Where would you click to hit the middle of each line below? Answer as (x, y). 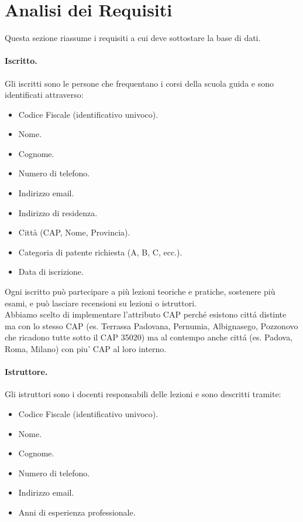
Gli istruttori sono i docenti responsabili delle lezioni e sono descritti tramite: (143, 394)
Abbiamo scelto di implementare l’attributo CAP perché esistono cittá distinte (146, 314)
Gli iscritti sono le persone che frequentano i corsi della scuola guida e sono (139, 83)
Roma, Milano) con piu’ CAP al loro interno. (86, 349)
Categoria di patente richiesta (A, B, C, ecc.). (100, 252)
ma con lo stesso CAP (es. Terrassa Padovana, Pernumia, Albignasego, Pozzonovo (151, 325)
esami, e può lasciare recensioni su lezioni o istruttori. (101, 303)
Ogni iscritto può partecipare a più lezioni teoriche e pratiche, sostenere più (140, 291)
